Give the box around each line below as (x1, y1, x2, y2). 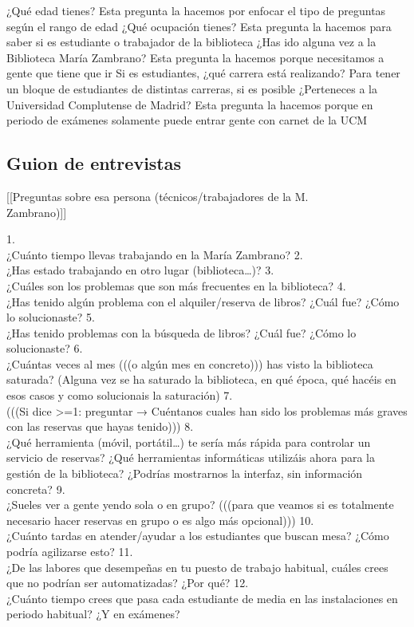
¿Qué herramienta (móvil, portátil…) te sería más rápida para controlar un (6, 433, 371, 450)
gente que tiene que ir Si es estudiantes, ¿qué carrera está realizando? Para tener (6, 65, 400, 81)
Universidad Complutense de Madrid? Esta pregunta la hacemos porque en (6, 96, 373, 112)
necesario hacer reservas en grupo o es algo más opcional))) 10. (6, 511, 314, 528)
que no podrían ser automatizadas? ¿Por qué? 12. (6, 574, 249, 591)
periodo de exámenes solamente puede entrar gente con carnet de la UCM (6, 112, 368, 128)
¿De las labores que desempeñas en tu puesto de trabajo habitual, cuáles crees (6, 558, 388, 575)
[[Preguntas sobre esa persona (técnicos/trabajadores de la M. (6, 187, 309, 204)
